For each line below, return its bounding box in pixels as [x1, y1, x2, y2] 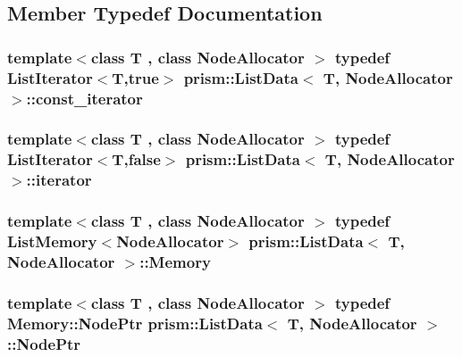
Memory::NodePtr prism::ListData [7, 311, 263, 334]
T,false [112, 148, 161, 170]
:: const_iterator [26, 87, 143, 109]
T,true [112, 66, 159, 88]
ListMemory [7, 230, 97, 252]
